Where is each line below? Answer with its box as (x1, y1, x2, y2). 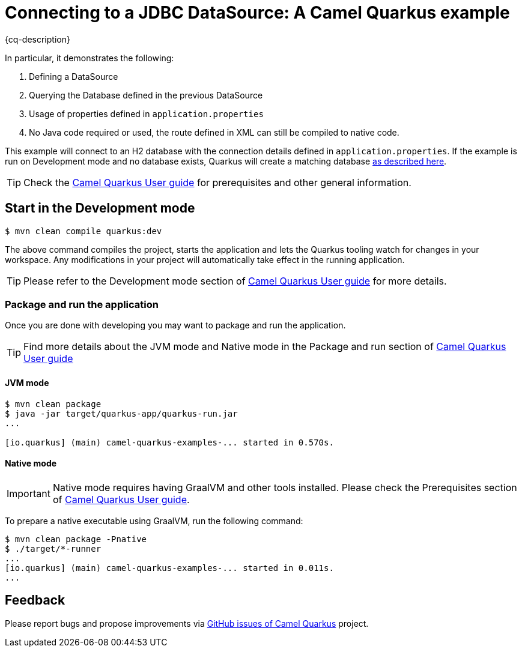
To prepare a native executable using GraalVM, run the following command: (5, 515, 303, 526)
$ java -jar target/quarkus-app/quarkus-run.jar (5, 408, 238, 418)
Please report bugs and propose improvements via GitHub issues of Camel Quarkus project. (5, 618, 369, 629)
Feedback (5, 593, 65, 608)
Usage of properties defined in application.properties (29, 108, 264, 119)
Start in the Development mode (5, 201, 195, 216)
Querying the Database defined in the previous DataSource (29, 89, 263, 100)
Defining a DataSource (29, 71, 118, 82)
